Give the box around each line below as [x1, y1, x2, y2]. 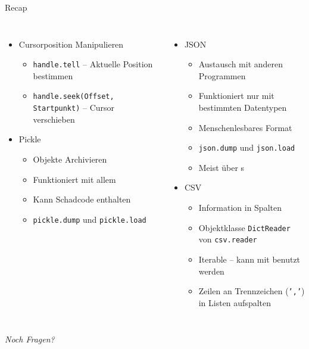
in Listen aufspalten [198, 296, 271, 309]
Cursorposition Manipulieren [18, 38, 124, 50]
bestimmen [33, 69, 73, 82]
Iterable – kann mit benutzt [198, 253, 301, 265]
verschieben [33, 113, 75, 125]
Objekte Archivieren [33, 152, 107, 165]
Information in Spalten [198, 201, 282, 213]
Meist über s [198, 161, 245, 173]
